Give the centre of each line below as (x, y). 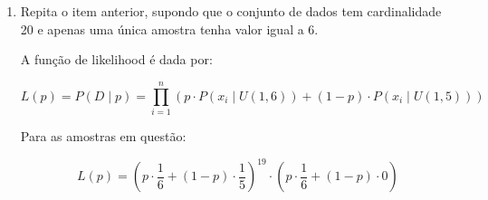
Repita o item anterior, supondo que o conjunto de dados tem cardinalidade (231, 11)
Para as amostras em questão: (103, 135)
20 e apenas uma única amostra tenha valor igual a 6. (169, 29)
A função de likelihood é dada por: (116, 59)
